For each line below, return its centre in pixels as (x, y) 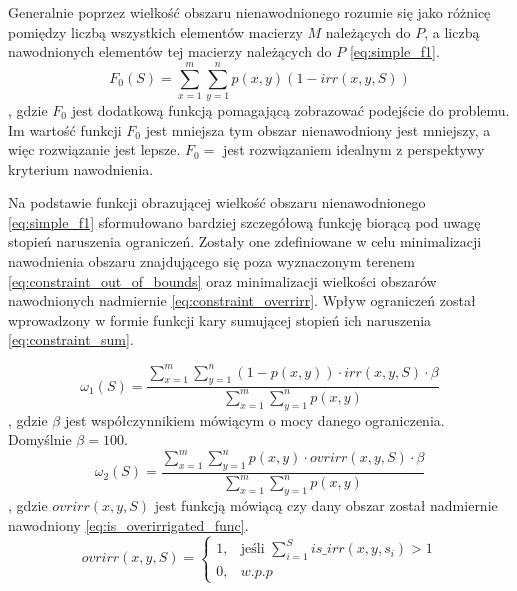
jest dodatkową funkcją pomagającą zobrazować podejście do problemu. (290, 109)
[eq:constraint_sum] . (71, 339)
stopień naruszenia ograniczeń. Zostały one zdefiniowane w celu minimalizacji (245, 241)
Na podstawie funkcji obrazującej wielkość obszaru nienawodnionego (217, 202)
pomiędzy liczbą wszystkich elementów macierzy (155, 31)
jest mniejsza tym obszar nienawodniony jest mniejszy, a (318, 129)
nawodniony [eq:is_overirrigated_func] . (128, 524)
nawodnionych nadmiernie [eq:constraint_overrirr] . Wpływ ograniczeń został (242, 300)
